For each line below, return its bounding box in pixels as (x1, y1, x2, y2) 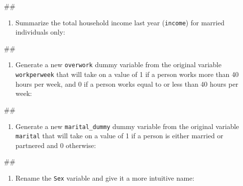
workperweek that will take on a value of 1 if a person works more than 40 (15, 69, 239, 79)
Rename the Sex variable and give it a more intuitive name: (15, 173, 195, 183)
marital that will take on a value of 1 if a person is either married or (15, 130, 223, 141)
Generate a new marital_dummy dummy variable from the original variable (15, 121, 239, 131)
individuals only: (15, 27, 66, 37)
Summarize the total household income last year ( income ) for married (15, 17, 224, 27)
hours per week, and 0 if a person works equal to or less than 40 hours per (15, 78, 239, 89)
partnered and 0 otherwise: (15, 140, 96, 150)
